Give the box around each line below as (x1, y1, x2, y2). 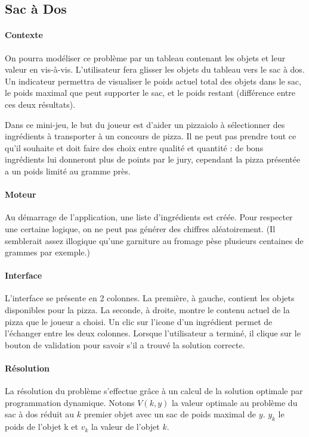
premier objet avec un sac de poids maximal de (84, 408, 257, 420)
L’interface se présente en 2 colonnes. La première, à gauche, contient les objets (5, 292, 295, 304)
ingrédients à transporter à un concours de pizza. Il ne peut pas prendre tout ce (5, 130, 296, 142)
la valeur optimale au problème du (171, 396, 298, 408)
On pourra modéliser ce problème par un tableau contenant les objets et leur (5, 51, 286, 64)
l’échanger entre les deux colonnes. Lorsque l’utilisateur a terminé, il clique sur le (5, 327, 301, 339)
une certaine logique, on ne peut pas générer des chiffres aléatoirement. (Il (5, 222, 276, 235)
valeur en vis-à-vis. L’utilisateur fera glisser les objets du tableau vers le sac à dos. (5, 63, 305, 76)
